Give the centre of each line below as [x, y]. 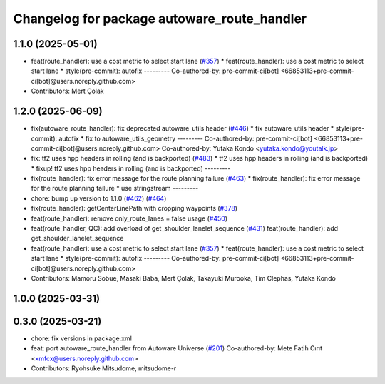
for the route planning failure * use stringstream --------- [115, 188]
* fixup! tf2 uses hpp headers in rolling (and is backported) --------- [131, 168]
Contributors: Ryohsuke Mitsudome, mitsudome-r [104, 368]
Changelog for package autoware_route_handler [160, 19]
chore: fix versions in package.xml [81, 338]
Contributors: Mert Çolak [67, 91]
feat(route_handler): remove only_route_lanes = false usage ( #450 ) [129, 218]
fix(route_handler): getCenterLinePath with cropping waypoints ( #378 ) [134, 208]
